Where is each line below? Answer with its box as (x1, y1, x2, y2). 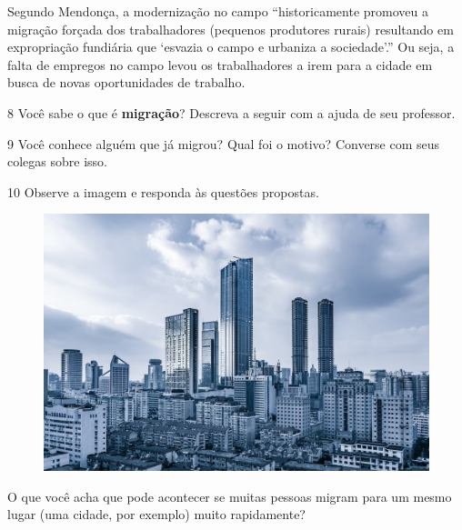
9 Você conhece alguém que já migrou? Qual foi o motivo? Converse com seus (7, 134, 440, 153)
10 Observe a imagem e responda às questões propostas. (7, 182, 319, 201)
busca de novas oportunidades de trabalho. (7, 73, 246, 92)
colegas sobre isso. (7, 152, 107, 171)
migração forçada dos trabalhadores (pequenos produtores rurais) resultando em (7, 19, 454, 38)
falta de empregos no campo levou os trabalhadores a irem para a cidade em (7, 55, 433, 74)
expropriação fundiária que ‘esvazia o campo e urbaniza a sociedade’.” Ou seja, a (7, 37, 455, 56)
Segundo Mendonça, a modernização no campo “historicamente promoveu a (7, 2, 428, 20)
